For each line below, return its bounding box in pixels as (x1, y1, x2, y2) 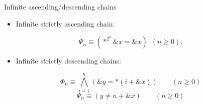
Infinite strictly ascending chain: (16, 18, 115, 28)
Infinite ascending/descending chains (4, 1, 117, 11)
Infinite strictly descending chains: (16, 55, 121, 66)
